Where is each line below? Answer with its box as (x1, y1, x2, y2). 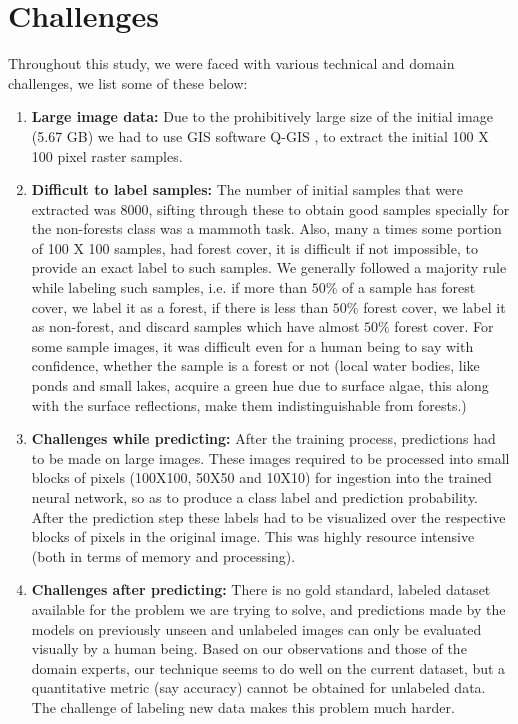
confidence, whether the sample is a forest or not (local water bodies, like (31, 355, 480, 376)
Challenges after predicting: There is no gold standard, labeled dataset (31, 579, 491, 600)
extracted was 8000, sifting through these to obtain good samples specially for (31, 198, 510, 219)
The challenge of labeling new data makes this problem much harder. (31, 696, 455, 717)
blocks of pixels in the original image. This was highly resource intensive (31, 526, 475, 547)
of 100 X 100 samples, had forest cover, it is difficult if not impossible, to (31, 237, 478, 258)
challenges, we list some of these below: (8, 72, 248, 93)
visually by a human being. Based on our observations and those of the (31, 638, 467, 659)
